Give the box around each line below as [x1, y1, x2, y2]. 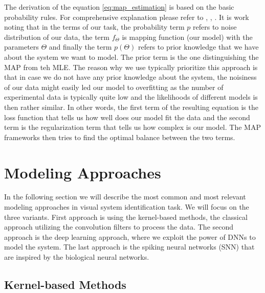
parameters [4, 41, 39, 52]
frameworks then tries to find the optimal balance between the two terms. [4, 131, 235, 142]
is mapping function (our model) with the [122, 31, 253, 42]
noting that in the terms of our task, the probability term [4, 21, 185, 32]
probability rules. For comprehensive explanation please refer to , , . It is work [4, 11, 249, 22]
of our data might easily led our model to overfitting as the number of [4, 81, 224, 92]
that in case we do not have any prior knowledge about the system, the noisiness [4, 72, 257, 82]
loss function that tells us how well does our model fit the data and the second [4, 111, 250, 122]
